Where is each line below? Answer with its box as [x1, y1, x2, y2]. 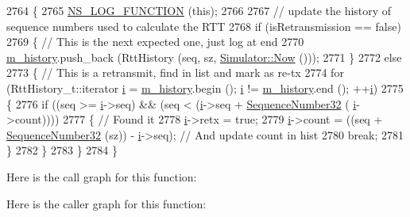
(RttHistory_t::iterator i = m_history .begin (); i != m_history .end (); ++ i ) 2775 [6, 79, 404, 96]
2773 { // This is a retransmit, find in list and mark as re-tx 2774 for [6, 64, 344, 81]
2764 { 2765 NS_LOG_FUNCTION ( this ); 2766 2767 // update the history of [6, 2, 392, 18]
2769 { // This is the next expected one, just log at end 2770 [6, 33, 304, 50]
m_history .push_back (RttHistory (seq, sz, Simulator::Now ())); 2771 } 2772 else [6, 48, 402, 65]
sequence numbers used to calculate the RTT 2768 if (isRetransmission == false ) [6, 17, 401, 34]
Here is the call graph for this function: [6, 168, 197, 185]
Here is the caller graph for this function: [6, 195, 207, 211]
